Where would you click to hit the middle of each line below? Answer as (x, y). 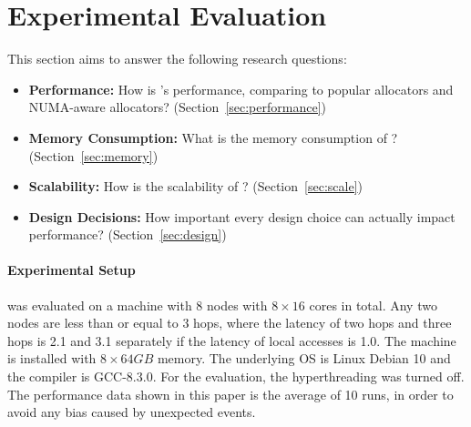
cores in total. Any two (373, 305)
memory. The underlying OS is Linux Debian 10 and (304, 358)
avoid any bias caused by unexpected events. (132, 412)
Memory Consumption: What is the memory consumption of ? (213, 137)
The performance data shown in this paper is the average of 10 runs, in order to (230, 394)
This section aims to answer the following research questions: (177, 59)
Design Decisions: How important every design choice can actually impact (242, 216)
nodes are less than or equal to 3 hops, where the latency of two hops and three (230, 323)
